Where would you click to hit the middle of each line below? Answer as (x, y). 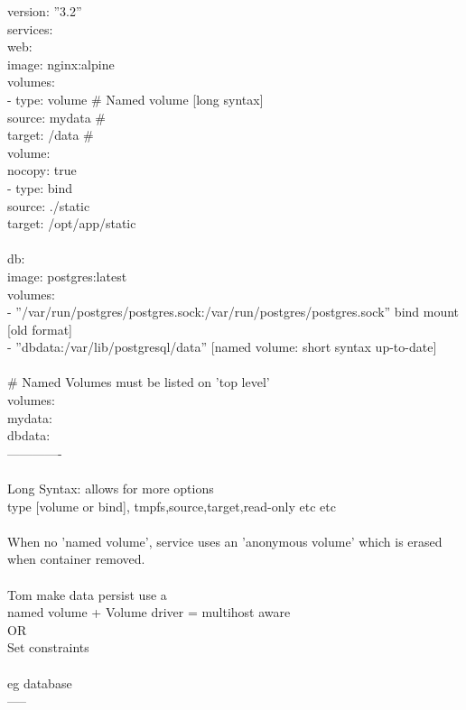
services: (30, 28)
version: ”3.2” (45, 11)
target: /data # (51, 135)
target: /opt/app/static (72, 223)
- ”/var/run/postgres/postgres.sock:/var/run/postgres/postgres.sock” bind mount (233, 312)
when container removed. (76, 559)
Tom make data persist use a (87, 594)
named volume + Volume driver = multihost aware (149, 612)
